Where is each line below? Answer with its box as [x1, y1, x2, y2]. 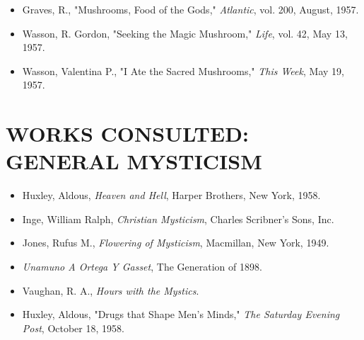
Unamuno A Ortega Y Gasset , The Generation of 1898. [22, 259, 262, 274]
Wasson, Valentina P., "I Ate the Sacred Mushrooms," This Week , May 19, [22, 63, 344, 78]
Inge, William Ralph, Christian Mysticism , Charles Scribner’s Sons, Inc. [22, 211, 334, 226]
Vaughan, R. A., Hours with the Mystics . [22, 283, 199, 297]
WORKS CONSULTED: [6, 119, 249, 148]
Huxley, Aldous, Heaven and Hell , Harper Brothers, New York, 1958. [22, 188, 321, 203]
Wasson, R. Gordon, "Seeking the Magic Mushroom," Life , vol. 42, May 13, [22, 25, 348, 40]
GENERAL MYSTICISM [6, 147, 262, 176]
